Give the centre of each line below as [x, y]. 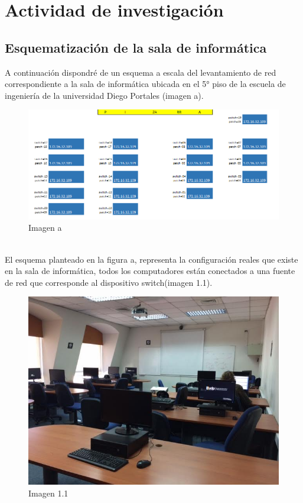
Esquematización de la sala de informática [136, 47]
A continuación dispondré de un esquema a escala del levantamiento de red [141, 72]
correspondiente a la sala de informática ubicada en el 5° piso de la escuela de [145, 84]
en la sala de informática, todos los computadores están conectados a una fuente [150, 271]
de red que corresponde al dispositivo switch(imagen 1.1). [109, 282]
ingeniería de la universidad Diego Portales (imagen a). [104, 95]
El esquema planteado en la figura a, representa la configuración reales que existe [151, 259]
